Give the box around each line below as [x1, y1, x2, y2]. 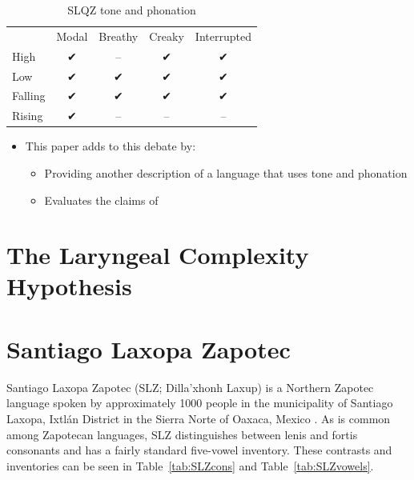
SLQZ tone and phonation [67, 2, 196, 18]
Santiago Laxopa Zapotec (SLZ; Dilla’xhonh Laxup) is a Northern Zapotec [6, 378, 374, 395]
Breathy [98, 27, 139, 44]
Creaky [149, 27, 184, 44]
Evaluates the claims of [44, 191, 159, 208]
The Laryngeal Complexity [6, 238, 309, 271]
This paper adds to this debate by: [25, 138, 196, 154]
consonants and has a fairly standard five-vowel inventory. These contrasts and [6, 442, 392, 458]
